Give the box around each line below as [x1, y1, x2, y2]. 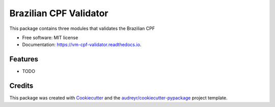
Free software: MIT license [22, 34, 78, 41]
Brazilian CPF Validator [9, 8, 108, 19]
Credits [9, 82, 34, 90]
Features [9, 55, 38, 63]
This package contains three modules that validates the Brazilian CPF [9, 25, 155, 31]
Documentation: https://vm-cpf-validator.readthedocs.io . [22, 42, 142, 48]
